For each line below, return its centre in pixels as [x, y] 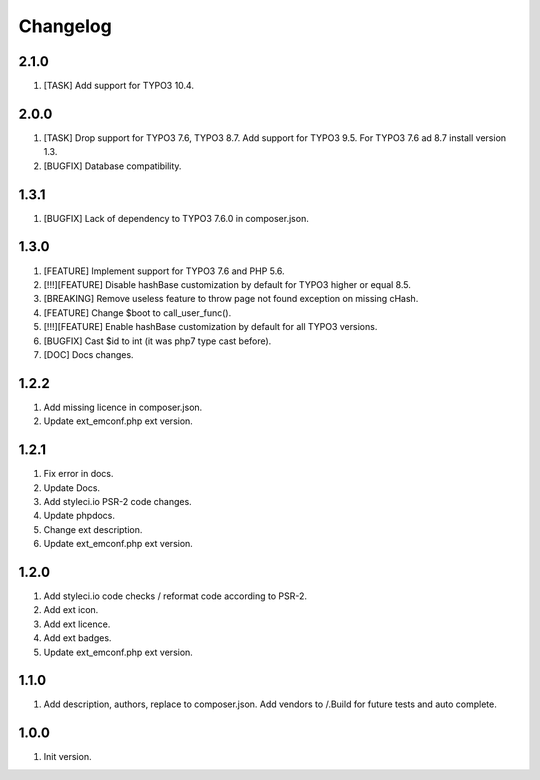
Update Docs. [71, 487]
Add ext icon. [71, 610]
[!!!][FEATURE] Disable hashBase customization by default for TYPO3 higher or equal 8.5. [227, 284]
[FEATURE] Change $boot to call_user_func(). [137, 312]
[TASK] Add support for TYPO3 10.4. [119, 86]
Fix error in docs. [78, 474]
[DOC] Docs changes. [88, 354]
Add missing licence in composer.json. [123, 407]
